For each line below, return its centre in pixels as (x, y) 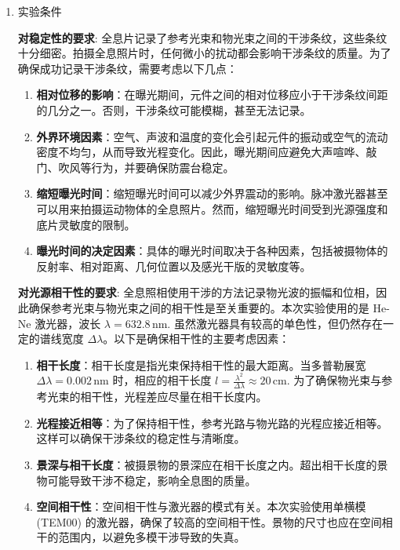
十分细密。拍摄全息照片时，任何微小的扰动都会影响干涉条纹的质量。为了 (204, 53)
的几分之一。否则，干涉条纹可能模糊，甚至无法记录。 (174, 109)
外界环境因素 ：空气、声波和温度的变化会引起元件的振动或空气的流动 (212, 136)
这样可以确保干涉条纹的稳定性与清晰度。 (141, 438)
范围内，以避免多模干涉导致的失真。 (152, 537)
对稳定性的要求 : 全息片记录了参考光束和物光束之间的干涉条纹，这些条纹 (202, 37)
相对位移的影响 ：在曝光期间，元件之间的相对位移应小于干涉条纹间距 (212, 95)
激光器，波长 (68, 323)
